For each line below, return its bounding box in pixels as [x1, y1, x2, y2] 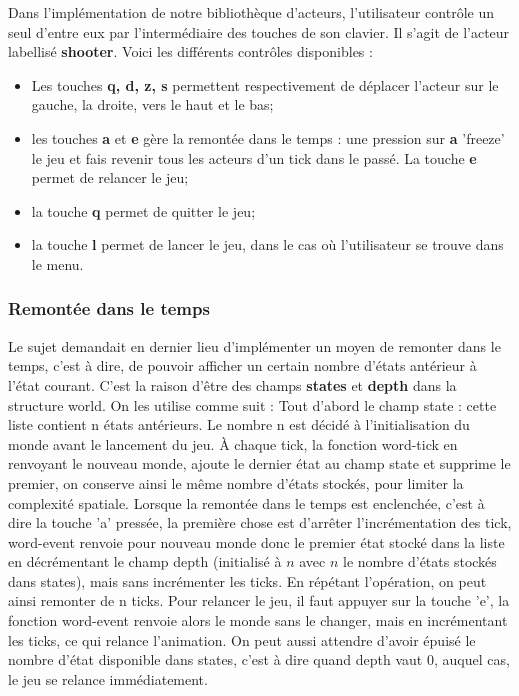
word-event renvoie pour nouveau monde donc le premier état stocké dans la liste [8, 531, 505, 552]
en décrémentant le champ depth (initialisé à [8, 551, 282, 572]
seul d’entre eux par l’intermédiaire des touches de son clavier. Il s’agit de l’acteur [8, 21, 510, 42]
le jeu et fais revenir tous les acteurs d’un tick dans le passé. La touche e [31, 147, 477, 168]
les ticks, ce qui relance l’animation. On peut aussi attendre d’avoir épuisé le [8, 629, 476, 650]
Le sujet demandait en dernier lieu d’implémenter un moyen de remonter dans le [8, 335, 501, 356]
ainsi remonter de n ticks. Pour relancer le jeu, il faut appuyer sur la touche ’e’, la [8, 590, 510, 611]
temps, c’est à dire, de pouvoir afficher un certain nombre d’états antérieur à [8, 355, 477, 376]
